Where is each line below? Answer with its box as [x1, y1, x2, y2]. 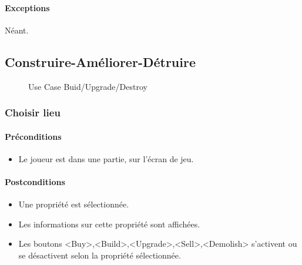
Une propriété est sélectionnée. [18, 198, 129, 210]
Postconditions [5, 176, 65, 188]
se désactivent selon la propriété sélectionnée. [18, 249, 181, 261]
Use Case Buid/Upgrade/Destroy [28, 80, 147, 92]
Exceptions [5, 1, 50, 14]
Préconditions [5, 130, 62, 142]
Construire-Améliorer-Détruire [5, 52, 196, 71]
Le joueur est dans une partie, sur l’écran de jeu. [18, 152, 194, 165]
